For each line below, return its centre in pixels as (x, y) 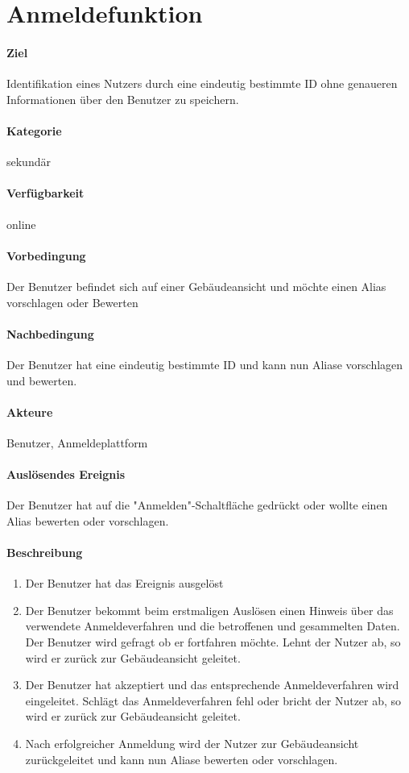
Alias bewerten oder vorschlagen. (88, 520)
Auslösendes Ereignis (66, 474)
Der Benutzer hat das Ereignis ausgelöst (124, 583)
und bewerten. (42, 380)
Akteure (30, 411)
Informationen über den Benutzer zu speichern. (123, 99)
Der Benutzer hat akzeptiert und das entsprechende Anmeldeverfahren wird (212, 685)
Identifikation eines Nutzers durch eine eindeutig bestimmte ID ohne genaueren (202, 83)
